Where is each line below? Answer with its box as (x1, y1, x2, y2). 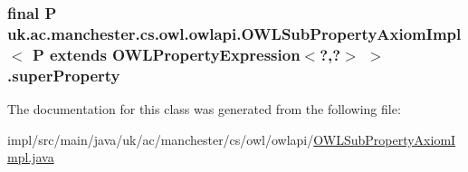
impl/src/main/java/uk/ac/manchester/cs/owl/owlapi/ (7, 129, 314, 148)
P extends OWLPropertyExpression (32, 43, 301, 65)
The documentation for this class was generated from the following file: (7, 99, 401, 118)
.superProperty (7, 63, 120, 86)
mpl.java (7, 148, 54, 167)
